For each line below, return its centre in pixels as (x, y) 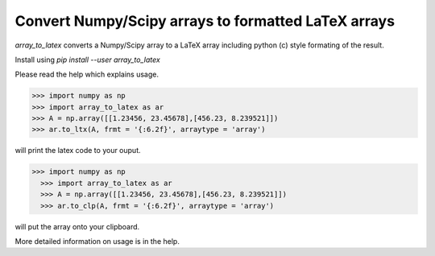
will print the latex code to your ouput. (78, 151)
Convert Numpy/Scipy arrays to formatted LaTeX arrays (205, 21)
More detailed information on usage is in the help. (97, 241)
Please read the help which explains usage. (87, 74)
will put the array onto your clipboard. (77, 226)
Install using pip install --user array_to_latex (87, 60)
